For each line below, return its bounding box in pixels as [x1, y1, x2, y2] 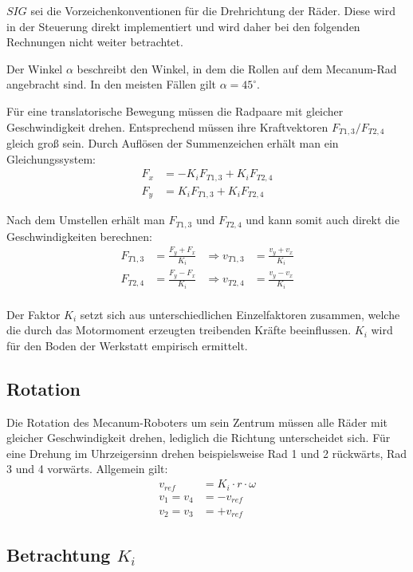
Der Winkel [6, 60, 63, 77]
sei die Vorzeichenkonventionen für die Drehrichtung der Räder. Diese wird [30, 2, 396, 18]
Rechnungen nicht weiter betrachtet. [6, 34, 183, 50]
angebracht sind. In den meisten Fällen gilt [6, 76, 216, 93]
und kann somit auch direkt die [246, 211, 399, 228]
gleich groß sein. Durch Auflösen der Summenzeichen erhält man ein [6, 135, 339, 152]
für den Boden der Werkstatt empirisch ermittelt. [6, 337, 248, 353]
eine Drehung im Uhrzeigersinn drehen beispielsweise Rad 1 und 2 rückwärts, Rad [6, 444, 407, 461]
